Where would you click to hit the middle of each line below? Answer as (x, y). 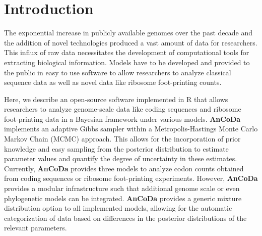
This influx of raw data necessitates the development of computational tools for (127, 52)
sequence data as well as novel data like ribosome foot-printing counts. (113, 82)
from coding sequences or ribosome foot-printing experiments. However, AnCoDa (131, 178)
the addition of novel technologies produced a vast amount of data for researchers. (131, 42)
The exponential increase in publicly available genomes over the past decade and (128, 33)
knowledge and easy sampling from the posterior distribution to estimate (116, 148)
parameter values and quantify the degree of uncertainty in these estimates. (121, 158)
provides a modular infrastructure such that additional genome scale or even (122, 188)
